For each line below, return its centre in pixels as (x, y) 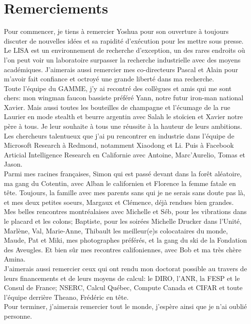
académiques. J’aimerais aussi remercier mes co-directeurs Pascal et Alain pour (121, 69)
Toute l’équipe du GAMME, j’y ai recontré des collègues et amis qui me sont (118, 88)
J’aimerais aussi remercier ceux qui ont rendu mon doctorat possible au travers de (125, 268)
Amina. (15, 259)
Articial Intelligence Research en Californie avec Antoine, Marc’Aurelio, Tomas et (125, 154)
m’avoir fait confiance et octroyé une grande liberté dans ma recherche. (109, 79)
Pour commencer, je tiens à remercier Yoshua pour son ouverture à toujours (116, 31)
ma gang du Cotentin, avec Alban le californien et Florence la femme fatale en (120, 183)
